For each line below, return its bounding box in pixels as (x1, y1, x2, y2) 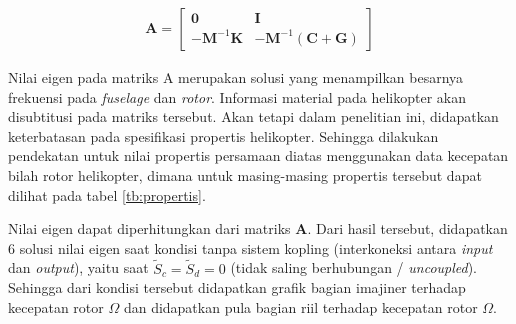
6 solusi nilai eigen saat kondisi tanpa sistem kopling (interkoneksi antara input (8, 237, 493, 258)
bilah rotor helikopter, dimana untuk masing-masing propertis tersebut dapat (8, 165, 482, 185)
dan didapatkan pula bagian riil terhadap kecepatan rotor (123, 296, 478, 317)
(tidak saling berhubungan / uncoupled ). (230, 257, 478, 278)
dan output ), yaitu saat (8, 257, 149, 278)
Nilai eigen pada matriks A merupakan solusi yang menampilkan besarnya (8, 67, 464, 88)
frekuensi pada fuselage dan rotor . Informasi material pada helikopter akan (8, 86, 466, 107)
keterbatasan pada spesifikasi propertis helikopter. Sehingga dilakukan (8, 125, 439, 146)
